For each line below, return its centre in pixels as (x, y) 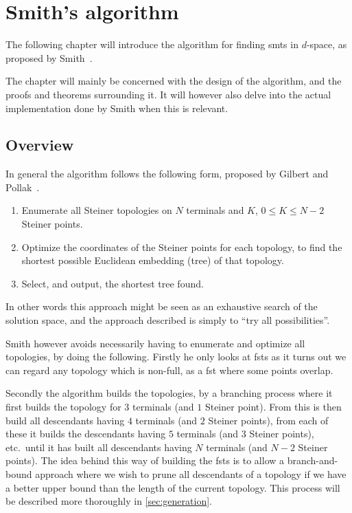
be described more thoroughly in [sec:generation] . (109, 501)
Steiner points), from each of (268, 420)
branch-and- (313, 460)
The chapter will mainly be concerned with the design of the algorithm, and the (174, 81)
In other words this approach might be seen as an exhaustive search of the (162, 306)
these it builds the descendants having (86, 434)
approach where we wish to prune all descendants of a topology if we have (191, 473)
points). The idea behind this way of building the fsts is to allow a (145, 460)
